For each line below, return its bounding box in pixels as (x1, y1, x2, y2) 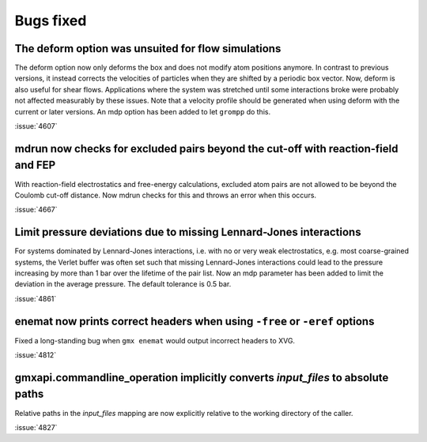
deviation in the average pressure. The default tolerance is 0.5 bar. (14, 279, 232, 289)
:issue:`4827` (14, 422, 58, 432)
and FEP (14, 159, 56, 172)
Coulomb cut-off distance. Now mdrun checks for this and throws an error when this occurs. (14, 190, 316, 200)
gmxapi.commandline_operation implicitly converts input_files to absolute (14, 371, 389, 384)
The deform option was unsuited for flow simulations (14, 42, 282, 55)
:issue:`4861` (14, 294, 57, 303)
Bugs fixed (14, 12, 87, 29)
